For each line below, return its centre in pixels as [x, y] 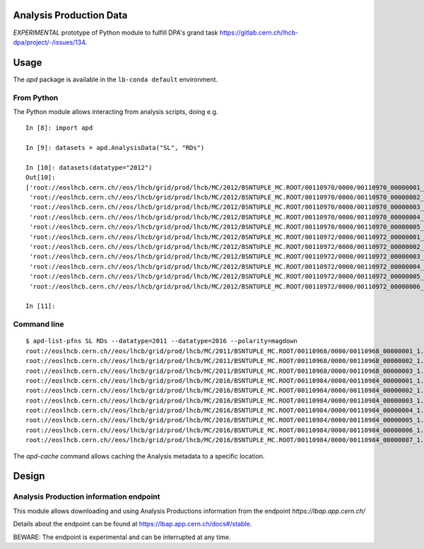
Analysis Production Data [70, 15]
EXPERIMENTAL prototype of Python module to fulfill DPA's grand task [116, 33]
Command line [39, 324]
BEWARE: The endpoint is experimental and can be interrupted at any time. [122, 537]
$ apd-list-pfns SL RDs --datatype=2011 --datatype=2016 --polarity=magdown [162, 341]
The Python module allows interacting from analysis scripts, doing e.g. [116, 111]
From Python [36, 98]
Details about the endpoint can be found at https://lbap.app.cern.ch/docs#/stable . [132, 524]
